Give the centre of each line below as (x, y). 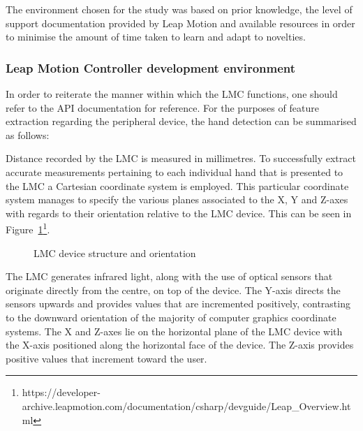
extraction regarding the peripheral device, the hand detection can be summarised (181, 121)
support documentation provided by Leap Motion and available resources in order (180, 23)
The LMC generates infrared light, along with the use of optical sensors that (169, 276)
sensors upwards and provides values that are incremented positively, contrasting (178, 304)
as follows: (28, 134)
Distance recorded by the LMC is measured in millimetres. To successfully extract (181, 158)
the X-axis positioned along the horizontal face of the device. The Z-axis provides (180, 345)
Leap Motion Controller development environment (151, 67)
